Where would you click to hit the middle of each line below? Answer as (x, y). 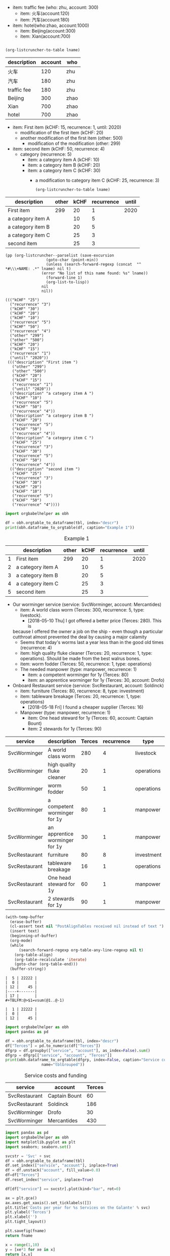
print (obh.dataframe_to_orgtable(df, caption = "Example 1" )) (70, 528)
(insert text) (25, 931)
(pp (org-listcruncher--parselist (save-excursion (60, 255)
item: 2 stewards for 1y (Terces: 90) (65, 728)
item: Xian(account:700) (45, 36)
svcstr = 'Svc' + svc (28, 1156)
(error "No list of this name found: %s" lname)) (95, 273)
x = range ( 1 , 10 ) (22, 1245)
